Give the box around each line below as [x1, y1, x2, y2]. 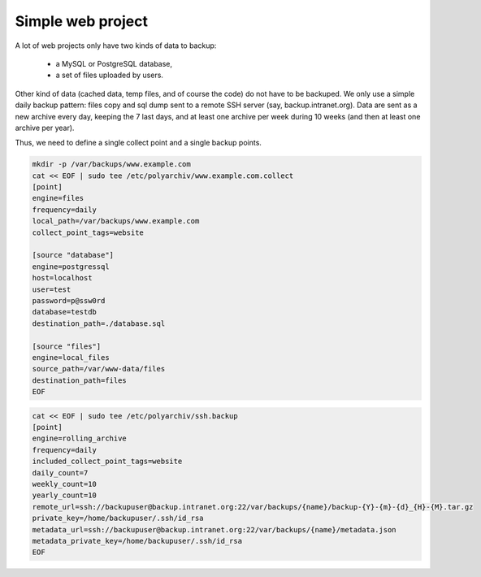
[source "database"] [32, 250, 114, 260]
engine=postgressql [32, 262, 110, 271]
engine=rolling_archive [32, 434, 128, 443]
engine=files [32, 193, 84, 203]
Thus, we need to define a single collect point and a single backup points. [15, 138, 262, 148]
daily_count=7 [32, 468, 89, 477]
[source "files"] [32, 341, 102, 351]
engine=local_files [32, 353, 110, 362]
